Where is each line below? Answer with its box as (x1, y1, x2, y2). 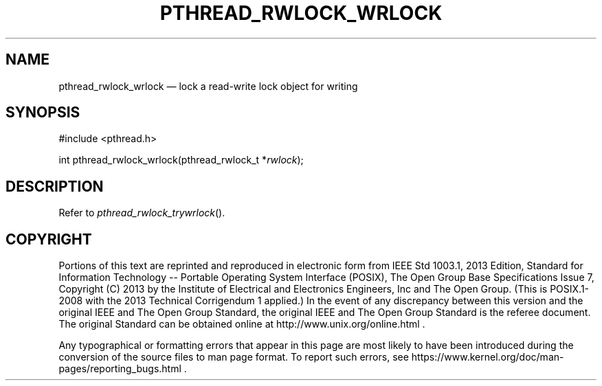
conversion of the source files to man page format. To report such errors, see (58, 351, 409, 363)
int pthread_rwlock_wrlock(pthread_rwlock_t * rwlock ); (58, 154, 304, 166)
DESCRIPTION (5, 177, 104, 195)
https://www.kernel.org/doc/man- (411, 351, 564, 363)
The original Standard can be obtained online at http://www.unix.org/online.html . (58, 318, 425, 330)
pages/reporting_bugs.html (58, 363, 181, 375)
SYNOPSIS (5, 104, 80, 122)
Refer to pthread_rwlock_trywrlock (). (58, 207, 225, 219)
